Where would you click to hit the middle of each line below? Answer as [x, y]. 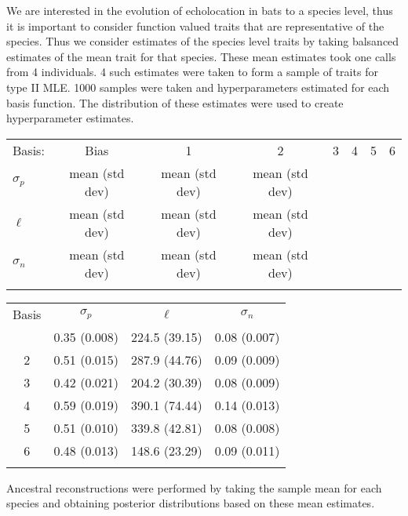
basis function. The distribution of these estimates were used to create [175, 102]
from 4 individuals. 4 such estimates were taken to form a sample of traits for [192, 72]
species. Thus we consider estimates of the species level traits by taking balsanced [203, 41]
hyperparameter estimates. [70, 118]
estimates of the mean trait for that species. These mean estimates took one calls [201, 56]
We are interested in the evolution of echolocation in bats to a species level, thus [200, 10]
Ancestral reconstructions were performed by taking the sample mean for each [194, 487]
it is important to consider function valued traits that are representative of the [195, 25]
